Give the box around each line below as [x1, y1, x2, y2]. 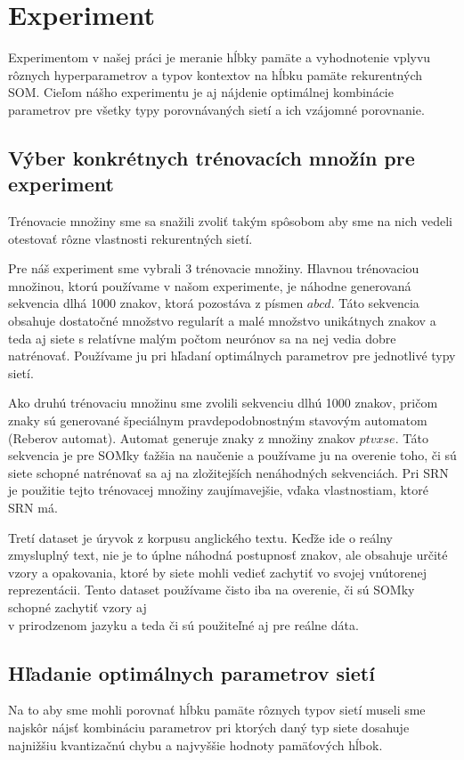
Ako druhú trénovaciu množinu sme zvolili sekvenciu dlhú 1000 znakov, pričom [8, 393, 438, 412]
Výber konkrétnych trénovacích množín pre [8, 143, 415, 171]
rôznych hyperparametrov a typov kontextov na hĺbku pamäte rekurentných [8, 65, 422, 84]
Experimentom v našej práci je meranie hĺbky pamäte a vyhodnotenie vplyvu [8, 48, 431, 67]
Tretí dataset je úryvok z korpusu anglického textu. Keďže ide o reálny [8, 528, 393, 546]
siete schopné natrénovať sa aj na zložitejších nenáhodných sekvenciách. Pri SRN [8, 463, 449, 481]
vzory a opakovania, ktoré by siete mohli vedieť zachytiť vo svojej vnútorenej [8, 562, 427, 581]
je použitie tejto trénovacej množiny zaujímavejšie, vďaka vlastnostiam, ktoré [8, 481, 429, 499]
